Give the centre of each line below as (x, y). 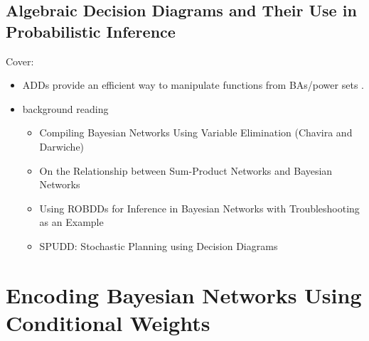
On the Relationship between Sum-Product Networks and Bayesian (186, 170)
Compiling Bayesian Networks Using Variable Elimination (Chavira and (196, 132)
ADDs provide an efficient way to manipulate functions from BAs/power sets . (193, 85)
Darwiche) (62, 146)
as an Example (71, 222)
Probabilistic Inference (91, 31)
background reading (65, 108)
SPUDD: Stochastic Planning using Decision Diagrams (159, 245)
